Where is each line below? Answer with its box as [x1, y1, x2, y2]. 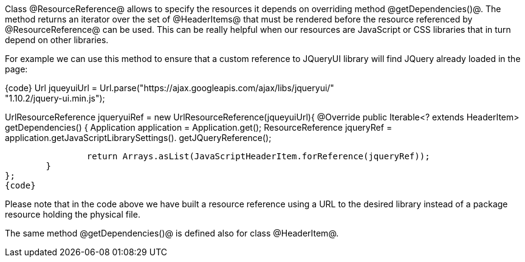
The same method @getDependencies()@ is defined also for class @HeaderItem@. [5, 228, 339, 238]
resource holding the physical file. [5, 209, 140, 219]
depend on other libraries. [5, 35, 109, 45]
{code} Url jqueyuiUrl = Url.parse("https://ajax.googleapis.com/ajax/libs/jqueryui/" [5, 83, 334, 93]
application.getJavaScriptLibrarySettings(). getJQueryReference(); [5, 133, 272, 143]
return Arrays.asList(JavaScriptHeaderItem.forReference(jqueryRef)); [86, 151, 430, 161]
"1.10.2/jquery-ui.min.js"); [5, 93, 105, 103]
